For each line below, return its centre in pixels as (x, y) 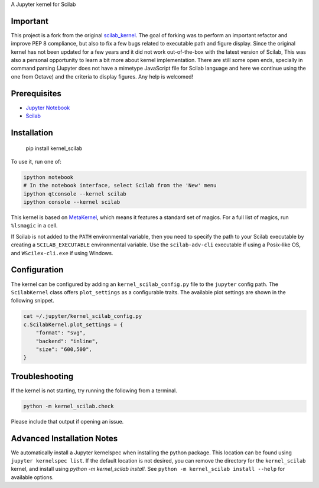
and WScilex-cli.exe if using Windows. (62, 253)
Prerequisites (36, 94)
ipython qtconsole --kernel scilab (75, 194)
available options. (32, 477)
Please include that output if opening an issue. (67, 421)
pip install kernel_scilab (54, 148)
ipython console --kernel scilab (72, 202)
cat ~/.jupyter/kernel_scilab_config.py (82, 316)
